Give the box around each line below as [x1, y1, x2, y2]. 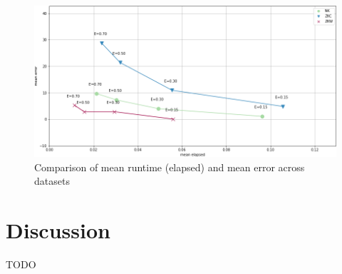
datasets [34, 173, 70, 188]
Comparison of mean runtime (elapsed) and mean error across [34, 159, 305, 174]
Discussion [6, 215, 110, 244]
